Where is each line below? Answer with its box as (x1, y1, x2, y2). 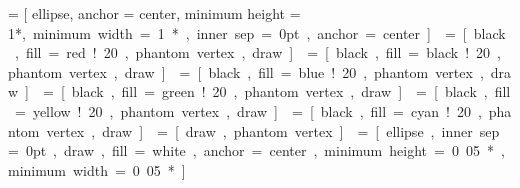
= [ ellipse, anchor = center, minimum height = (8, 3, 301, 23)
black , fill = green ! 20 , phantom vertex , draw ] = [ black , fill (71, 81, 511, 102)
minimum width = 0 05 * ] (8, 159, 186, 180)
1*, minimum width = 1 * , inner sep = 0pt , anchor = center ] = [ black (8, 22, 506, 43)
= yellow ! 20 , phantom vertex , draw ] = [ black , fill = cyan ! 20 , (14, 100, 482, 121)
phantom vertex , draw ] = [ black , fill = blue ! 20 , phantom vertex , (8, 61, 484, 82)
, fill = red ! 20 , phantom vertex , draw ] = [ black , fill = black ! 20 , (14, 42, 501, 63)
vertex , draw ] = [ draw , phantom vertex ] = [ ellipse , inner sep (46, 120, 500, 141)
